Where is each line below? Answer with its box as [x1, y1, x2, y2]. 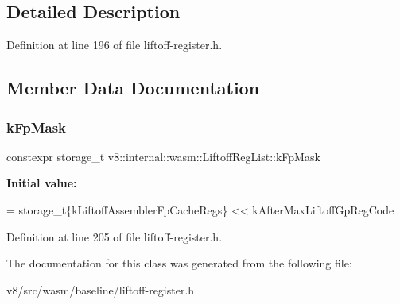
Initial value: [6, 175, 77, 191]
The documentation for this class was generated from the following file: [6, 255, 352, 271]
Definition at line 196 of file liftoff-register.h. [6, 37, 223, 53]
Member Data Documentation [6, 75, 260, 100]
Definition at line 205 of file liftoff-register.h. [6, 228, 223, 244]
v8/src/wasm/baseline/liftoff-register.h [6, 281, 195, 298]
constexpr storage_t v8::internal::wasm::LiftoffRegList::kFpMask [6, 148, 320, 164]
